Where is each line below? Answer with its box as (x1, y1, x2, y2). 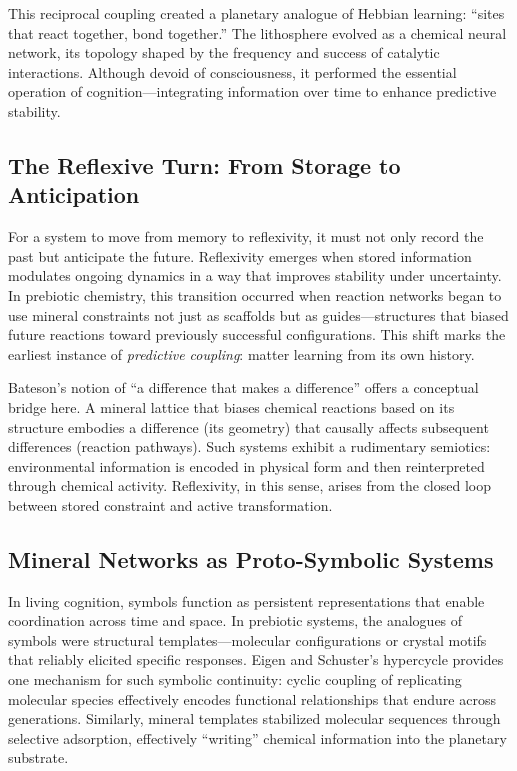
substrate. (8, 747, 69, 768)
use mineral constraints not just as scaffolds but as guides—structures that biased (8, 304, 509, 325)
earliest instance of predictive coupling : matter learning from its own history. (8, 343, 475, 364)
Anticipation (8, 179, 140, 210)
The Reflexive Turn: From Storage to (8, 149, 401, 180)
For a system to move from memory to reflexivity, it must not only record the (8, 226, 484, 247)
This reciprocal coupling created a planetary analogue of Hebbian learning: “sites (8, 3, 505, 23)
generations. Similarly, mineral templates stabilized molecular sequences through (8, 708, 501, 729)
